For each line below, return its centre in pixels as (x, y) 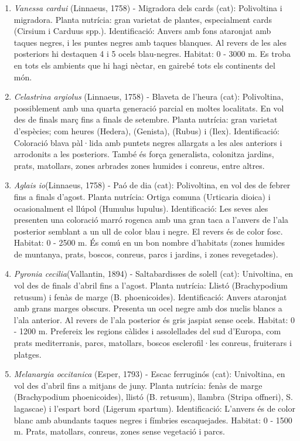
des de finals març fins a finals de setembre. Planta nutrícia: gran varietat (146, 119)
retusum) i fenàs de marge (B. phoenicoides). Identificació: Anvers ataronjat (150, 296)
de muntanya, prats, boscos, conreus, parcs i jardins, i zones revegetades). (146, 254)
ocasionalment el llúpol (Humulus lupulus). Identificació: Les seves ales (141, 208)
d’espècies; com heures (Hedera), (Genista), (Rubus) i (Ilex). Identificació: (146, 130)
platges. (28, 354)
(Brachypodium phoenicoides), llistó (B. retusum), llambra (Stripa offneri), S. (153, 397)
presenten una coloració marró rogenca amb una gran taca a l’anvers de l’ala (151, 220)
